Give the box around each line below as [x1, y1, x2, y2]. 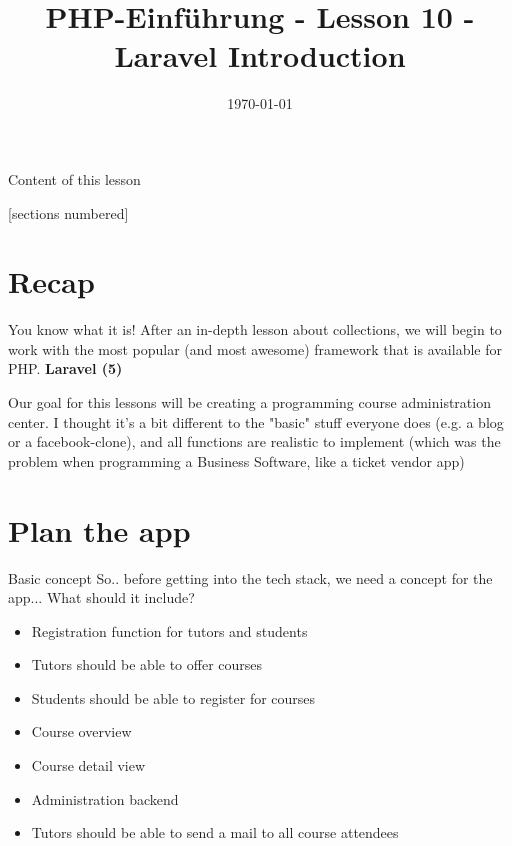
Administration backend [31, 788, 179, 809]
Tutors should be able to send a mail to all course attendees [31, 822, 399, 843]
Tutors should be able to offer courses [31, 654, 263, 675]
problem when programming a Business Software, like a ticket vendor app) [8, 450, 465, 471]
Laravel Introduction [114, 35, 406, 76]
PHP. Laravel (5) [8, 358, 123, 379]
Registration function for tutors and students [31, 620, 308, 641]
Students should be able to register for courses [31, 687, 316, 708]
